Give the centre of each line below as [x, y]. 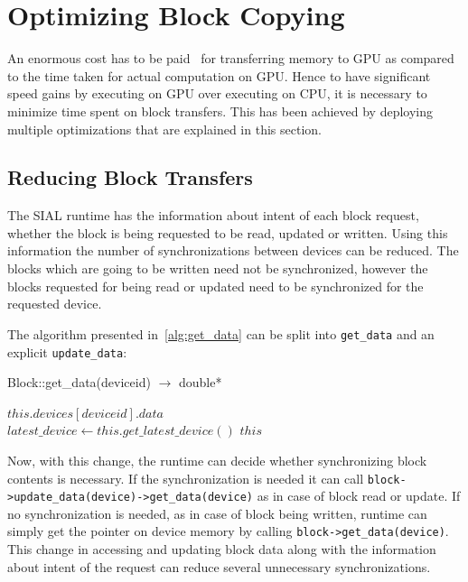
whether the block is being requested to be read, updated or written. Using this [228, 232]
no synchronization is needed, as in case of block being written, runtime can [217, 513]
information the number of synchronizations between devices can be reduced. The [233, 250]
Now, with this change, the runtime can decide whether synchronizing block [217, 460]
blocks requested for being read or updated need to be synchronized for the [215, 286]
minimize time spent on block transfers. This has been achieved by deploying [220, 111]
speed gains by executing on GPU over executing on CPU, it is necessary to [217, 93]
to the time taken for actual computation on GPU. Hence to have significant [219, 75]
